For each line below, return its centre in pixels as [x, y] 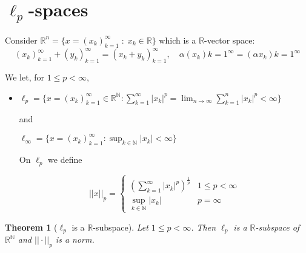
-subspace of [278, 227]
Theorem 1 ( [31, 227]
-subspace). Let [121, 227]
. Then [204, 227]
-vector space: [230, 40]
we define [65, 159]
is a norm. [75, 239]
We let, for [25, 77]
